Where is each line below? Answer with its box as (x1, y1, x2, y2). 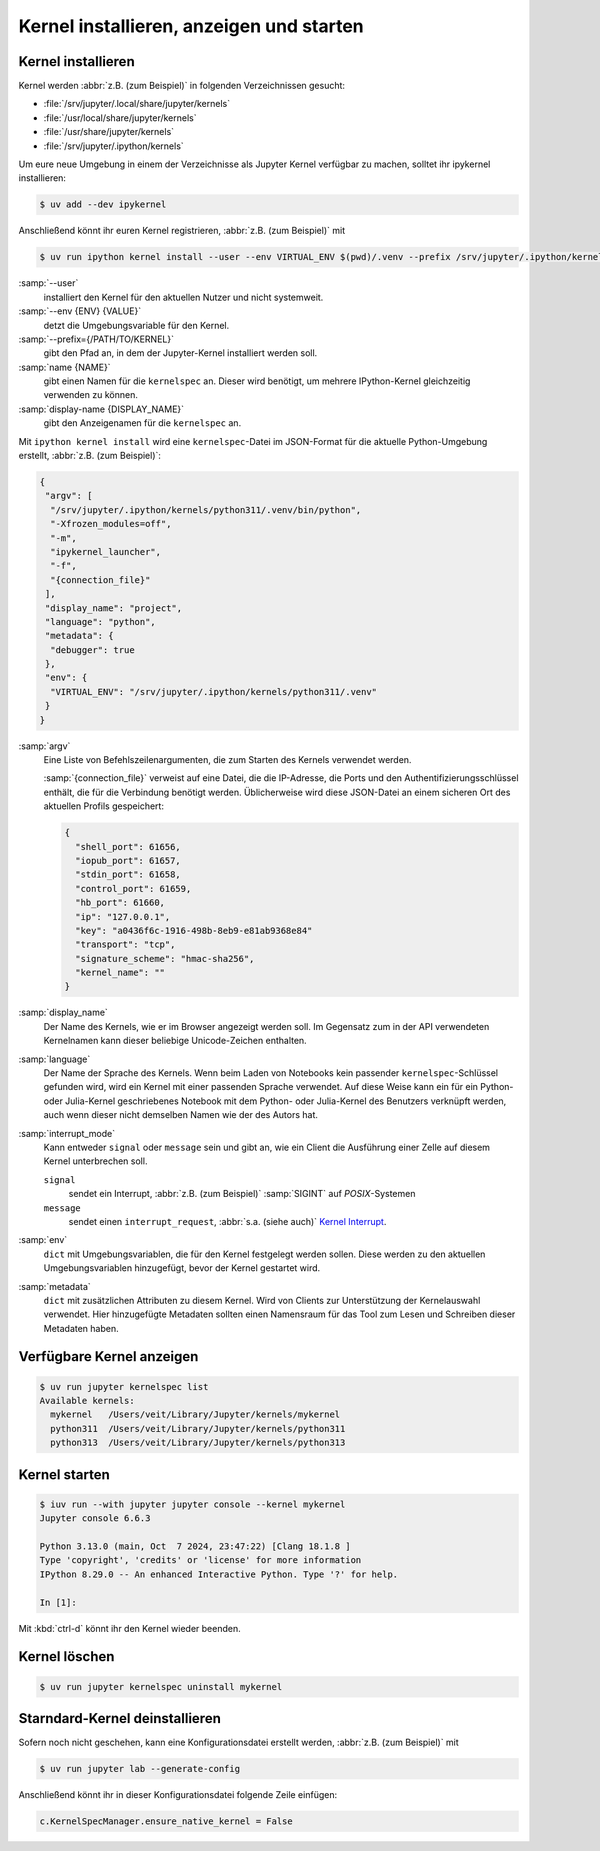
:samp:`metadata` (18, 1280, 92, 1292)
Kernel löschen (18, 1648, 115, 1665)
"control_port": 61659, (75, 883, 192, 894)
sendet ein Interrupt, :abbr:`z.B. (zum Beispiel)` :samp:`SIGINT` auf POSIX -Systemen (68, 1188, 416, 1200)
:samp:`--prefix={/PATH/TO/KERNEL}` (18, 333, 175, 345)
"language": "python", (45, 616, 157, 627)
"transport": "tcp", (75, 939, 176, 950)
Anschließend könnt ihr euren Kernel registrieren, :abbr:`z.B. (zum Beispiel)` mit (18, 225, 345, 237)
